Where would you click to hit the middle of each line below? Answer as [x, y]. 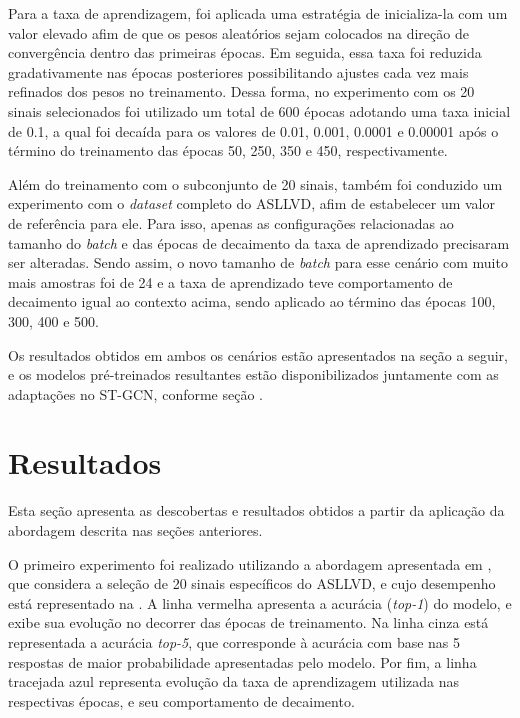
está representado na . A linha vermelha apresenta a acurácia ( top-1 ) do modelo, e [260, 602]
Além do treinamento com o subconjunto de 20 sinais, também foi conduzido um [255, 183]
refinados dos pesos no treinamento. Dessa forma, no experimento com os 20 [241, 91]
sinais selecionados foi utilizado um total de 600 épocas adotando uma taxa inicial [259, 110]
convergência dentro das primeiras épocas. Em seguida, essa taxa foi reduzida [245, 52]
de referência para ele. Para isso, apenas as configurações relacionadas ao [231, 222]
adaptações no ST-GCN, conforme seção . [135, 393]
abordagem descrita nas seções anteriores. [135, 530]
